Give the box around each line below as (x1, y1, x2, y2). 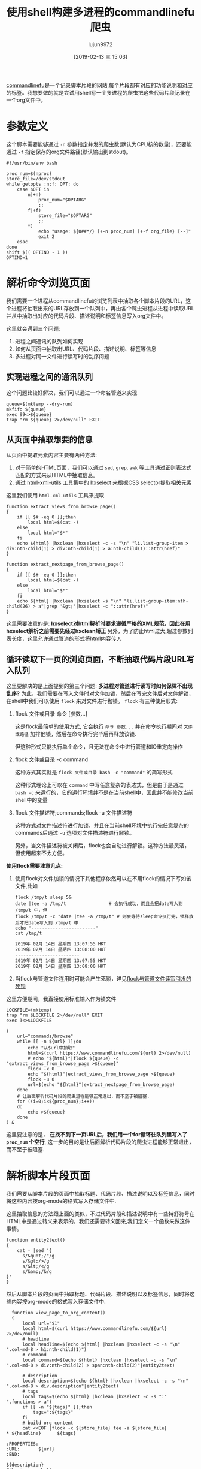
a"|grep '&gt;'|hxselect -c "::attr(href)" (38, 604, 148, 610)
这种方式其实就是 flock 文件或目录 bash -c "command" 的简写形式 (14, 768, 173, 776)
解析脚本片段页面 (6, 1169, 91, 1183)
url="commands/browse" (17, 1033, 74, 1039)
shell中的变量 (14, 797, 48, 804)
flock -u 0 (28, 1076, 55, 1082)
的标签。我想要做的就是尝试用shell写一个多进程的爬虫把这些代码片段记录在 (6, 89, 191, 96)
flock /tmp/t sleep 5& (14, 894, 72, 901)
